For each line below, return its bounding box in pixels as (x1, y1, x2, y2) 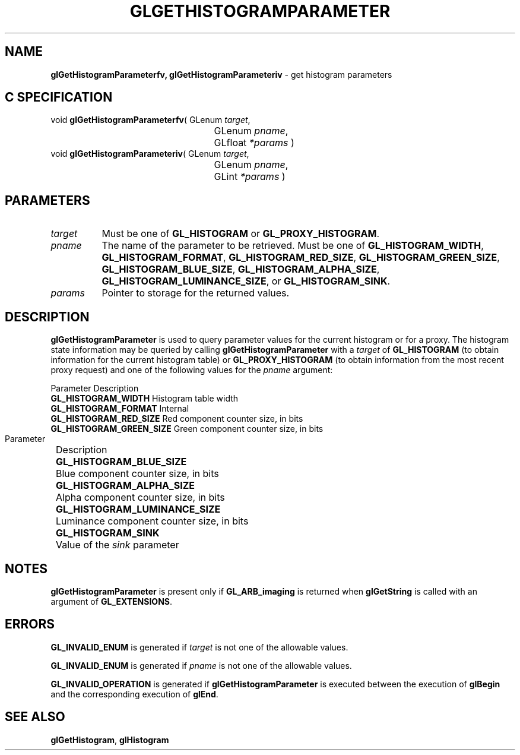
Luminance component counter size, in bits (56, 515, 249, 527)
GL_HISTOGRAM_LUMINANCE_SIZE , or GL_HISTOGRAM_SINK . (102, 275, 390, 288)
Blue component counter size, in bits (56, 467, 219, 480)
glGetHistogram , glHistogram (50, 734, 169, 745)
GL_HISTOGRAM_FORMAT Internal (50, 403, 189, 414)
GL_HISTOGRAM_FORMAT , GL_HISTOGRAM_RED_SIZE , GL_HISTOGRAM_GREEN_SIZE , (102, 251, 500, 264)
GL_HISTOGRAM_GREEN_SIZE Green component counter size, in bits (50, 424, 324, 434)
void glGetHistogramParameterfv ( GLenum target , (50, 115, 251, 125)
